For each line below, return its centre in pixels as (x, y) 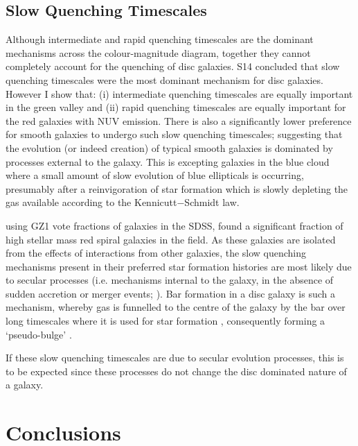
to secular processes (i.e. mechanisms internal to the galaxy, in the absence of (170, 280)
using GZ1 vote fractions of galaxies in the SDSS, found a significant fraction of (174, 225)
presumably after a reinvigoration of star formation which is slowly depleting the (177, 188)
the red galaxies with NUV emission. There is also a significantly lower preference (179, 120)
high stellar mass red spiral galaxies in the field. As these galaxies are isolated (171, 239)
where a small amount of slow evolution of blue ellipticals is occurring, (155, 175)
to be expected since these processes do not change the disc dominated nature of (176, 371)
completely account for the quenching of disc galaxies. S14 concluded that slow (173, 66)
